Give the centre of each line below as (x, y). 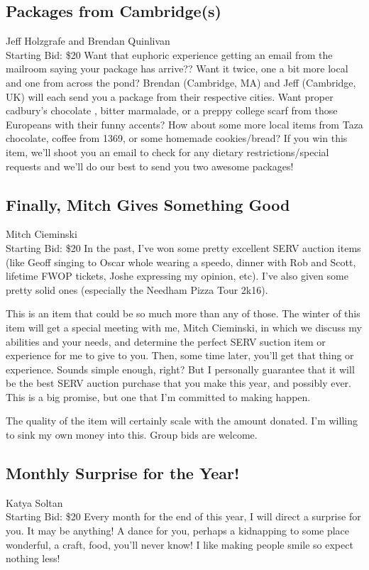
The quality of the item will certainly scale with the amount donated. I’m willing (182, 421)
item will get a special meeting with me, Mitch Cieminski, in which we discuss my (184, 327)
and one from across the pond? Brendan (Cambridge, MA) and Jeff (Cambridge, (181, 82)
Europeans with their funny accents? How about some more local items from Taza (184, 124)
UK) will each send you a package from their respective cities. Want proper (170, 96)
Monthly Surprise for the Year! (123, 473)
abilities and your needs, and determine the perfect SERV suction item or (166, 341)
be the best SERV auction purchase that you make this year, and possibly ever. (179, 383)
